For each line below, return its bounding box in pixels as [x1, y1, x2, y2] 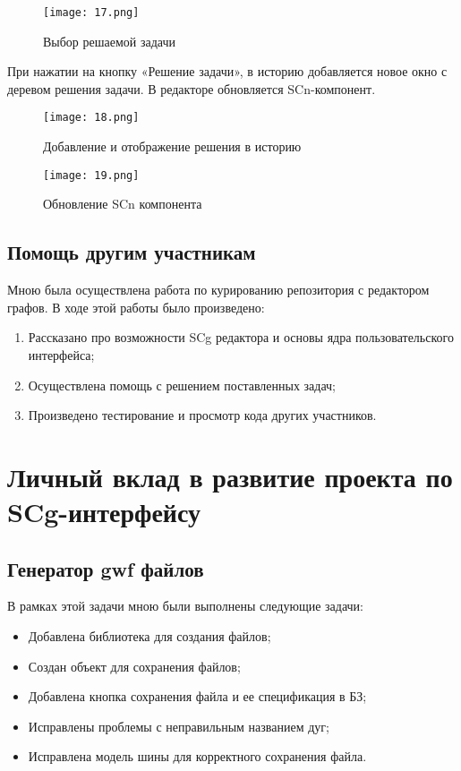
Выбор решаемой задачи [43, 31, 176, 50]
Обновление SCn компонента [43, 194, 202, 213]
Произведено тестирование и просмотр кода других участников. [28, 406, 377, 424]
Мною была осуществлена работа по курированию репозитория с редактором [7, 280, 430, 299]
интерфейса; [28, 345, 95, 364]
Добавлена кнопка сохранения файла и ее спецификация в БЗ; [28, 687, 367, 706]
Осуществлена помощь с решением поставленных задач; [28, 375, 337, 394]
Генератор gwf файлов [7, 554, 204, 582]
